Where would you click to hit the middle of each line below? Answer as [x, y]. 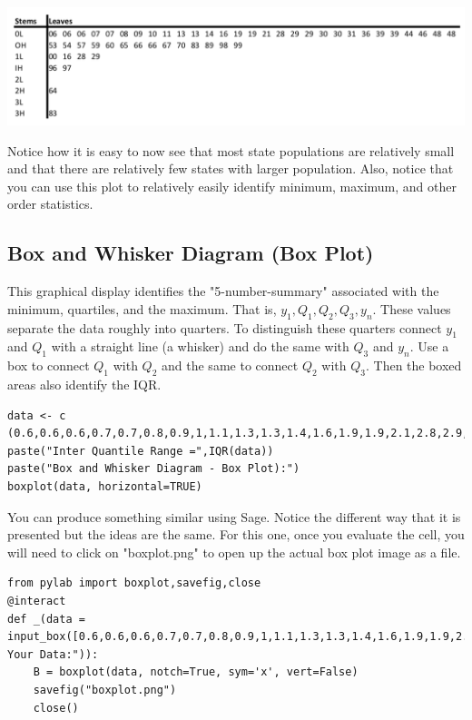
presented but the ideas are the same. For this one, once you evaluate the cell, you [236, 534]
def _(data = [46, 619]
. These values [412, 308]
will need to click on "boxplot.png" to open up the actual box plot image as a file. [234, 552]
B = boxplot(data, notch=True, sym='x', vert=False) [196, 672]
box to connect [49, 365]
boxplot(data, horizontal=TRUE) [105, 486]
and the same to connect [230, 365]
